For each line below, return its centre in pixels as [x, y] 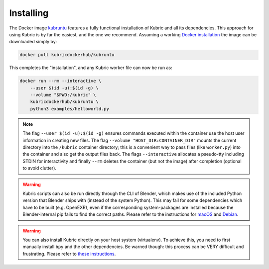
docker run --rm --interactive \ [61, 81]
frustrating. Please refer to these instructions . [69, 254]
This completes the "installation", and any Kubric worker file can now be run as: [91, 68]
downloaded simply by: [33, 42]
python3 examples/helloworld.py [70, 109]
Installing [29, 13]
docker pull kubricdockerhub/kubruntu [67, 55]
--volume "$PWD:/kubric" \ [63, 95]
